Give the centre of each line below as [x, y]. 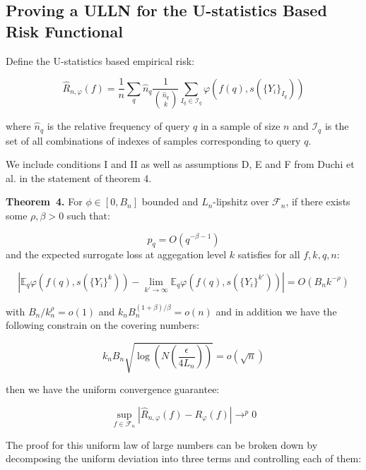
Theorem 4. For [44, 201]
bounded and [170, 201]
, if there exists [318, 201]
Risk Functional [64, 31]
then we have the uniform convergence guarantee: [113, 389]
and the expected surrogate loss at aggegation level [116, 254]
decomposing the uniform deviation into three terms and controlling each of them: [184, 458]
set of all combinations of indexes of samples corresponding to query [153, 140]
